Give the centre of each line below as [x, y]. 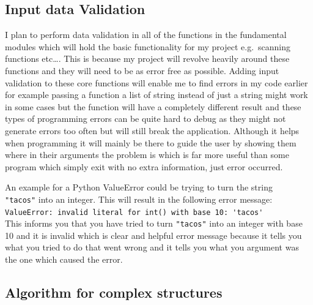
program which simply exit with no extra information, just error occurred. [144, 166]
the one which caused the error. [64, 259]
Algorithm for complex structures [114, 292]
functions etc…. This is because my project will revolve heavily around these [147, 58]
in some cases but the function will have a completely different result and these [153, 106]
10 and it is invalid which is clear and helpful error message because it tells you [153, 235]
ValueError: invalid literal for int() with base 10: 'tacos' [134, 212]
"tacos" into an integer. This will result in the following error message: [139, 199]
